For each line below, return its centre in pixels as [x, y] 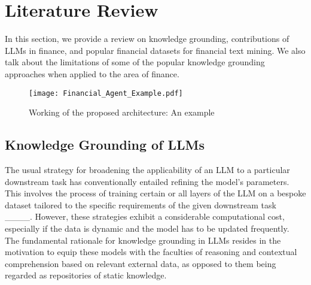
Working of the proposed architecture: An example [122, 112]
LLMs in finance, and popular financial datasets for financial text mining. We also [155, 50]
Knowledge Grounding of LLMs [105, 145]
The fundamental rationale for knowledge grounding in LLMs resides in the [143, 240]
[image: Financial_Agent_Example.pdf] [106, 93]
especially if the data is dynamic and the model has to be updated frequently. [147, 228]
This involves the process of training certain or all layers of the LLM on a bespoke [155, 193]
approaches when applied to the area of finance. [92, 73]
